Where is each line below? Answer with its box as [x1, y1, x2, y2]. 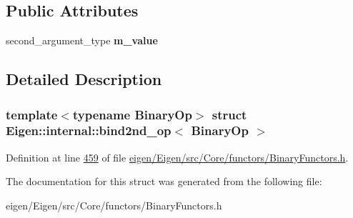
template [6, 105, 58, 123]
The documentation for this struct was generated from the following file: [6, 174, 322, 189]
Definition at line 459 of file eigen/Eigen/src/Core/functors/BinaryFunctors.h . [6, 149, 349, 164]
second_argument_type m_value [6, 33, 158, 48]
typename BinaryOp [72, 105, 192, 123]
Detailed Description [6, 68, 162, 90]
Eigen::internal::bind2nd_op [6, 122, 171, 139]
